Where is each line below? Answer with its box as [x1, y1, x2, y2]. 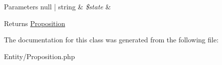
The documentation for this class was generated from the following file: [4, 34, 219, 45]
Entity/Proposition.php [4, 51, 75, 61]
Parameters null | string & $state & [4, 1, 111, 11]
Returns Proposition [4, 18, 65, 28]
